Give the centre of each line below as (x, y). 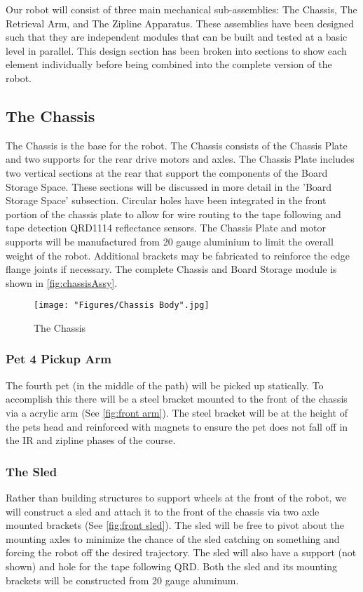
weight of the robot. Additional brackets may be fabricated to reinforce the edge (178, 255)
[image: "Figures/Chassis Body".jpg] (122, 305)
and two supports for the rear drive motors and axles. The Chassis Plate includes (180, 159)
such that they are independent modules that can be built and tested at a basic (177, 37)
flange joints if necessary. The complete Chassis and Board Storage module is (171, 269)
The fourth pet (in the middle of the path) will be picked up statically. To (165, 385)
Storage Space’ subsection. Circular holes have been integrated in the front (166, 200)
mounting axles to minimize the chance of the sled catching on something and (173, 538)
